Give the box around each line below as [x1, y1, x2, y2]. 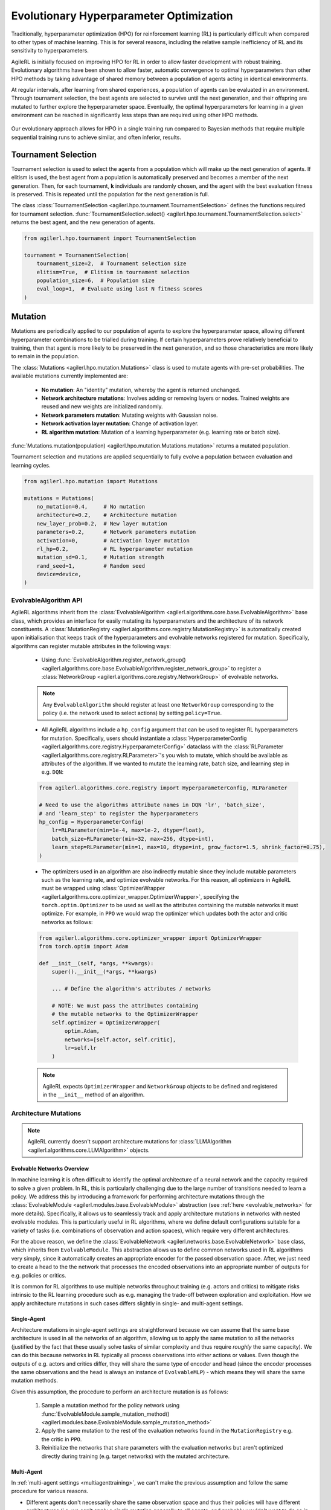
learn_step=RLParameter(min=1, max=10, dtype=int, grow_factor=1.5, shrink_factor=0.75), [51, 844, 326, 851]
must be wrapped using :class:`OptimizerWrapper [41, 885, 165, 892]
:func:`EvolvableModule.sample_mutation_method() [41, 1410, 170, 1418]
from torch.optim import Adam [39, 943, 129, 950]
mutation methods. [11, 1377, 59, 1384]
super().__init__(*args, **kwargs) [51, 968, 157, 975]
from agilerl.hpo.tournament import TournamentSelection [24, 235, 196, 242]
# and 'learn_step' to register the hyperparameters [39, 810, 199, 817]
